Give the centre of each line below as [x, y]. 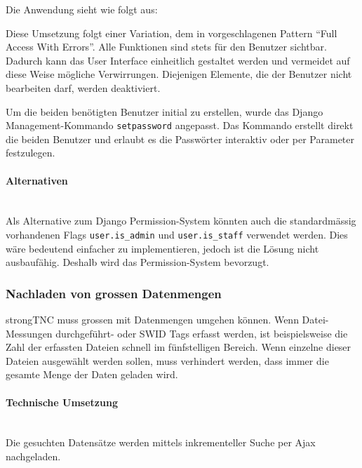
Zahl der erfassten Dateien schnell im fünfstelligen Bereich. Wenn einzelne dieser [179, 347]
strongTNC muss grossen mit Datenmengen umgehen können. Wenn [152, 320]
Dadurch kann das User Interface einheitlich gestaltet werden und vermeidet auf [178, 60]
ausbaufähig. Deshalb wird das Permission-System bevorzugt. [138, 262]
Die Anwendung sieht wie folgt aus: [82, 9]
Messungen [29, 333]
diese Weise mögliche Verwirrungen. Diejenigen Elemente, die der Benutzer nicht [179, 74]
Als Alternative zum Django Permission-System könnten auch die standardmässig [181, 221]
